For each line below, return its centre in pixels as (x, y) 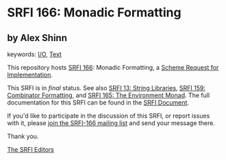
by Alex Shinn (37, 38)
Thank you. (23, 136)
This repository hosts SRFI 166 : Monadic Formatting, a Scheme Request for (113, 67)
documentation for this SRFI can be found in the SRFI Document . (98, 103)
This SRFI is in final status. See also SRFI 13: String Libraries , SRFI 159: (106, 88)
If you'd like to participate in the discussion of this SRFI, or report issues (109, 116)
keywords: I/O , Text (34, 54)
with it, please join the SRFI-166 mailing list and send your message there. (111, 123)
